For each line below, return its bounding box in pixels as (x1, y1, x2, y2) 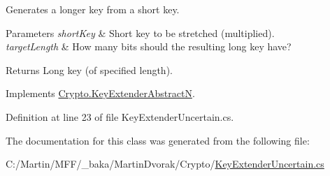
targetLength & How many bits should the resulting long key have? (6, 39, 292, 54)
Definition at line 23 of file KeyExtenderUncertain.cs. (6, 109, 234, 124)
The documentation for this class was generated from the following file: (6, 133, 310, 147)
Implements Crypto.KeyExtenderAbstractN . (6, 86, 195, 101)
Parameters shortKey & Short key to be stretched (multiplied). (6, 25, 275, 40)
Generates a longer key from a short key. (6, 2, 180, 16)
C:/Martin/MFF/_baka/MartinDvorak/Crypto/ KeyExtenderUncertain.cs (6, 156, 324, 171)
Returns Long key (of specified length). (6, 62, 173, 77)
